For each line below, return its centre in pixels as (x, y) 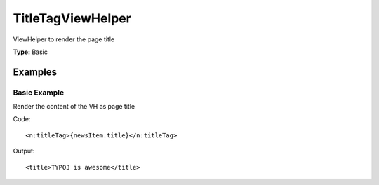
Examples (35, 72)
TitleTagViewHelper (72, 18)
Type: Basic (31, 52)
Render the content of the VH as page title (74, 107)
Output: (24, 151)
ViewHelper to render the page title (64, 39)
